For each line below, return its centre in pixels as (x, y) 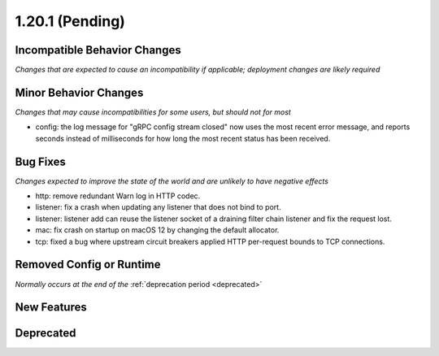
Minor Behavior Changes (79, 92)
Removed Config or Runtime (88, 265)
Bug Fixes (41, 161)
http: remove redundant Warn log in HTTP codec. (118, 196)
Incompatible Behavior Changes (98, 50)
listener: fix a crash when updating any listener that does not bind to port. (158, 207)
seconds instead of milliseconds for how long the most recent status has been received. (183, 138)
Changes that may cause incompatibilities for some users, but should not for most (153, 112)
